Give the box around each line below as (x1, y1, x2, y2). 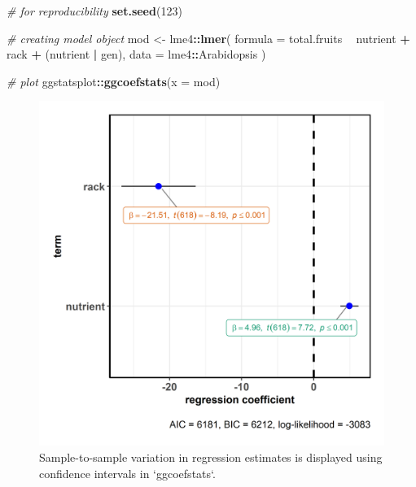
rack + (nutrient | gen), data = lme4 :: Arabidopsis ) (7, 46, 266, 63)
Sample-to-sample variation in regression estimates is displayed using (39, 448, 383, 465)
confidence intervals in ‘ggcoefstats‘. (39, 464, 216, 481)
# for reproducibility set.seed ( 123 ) (7, 2, 182, 19)
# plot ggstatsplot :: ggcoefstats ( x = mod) (7, 72, 221, 89)
